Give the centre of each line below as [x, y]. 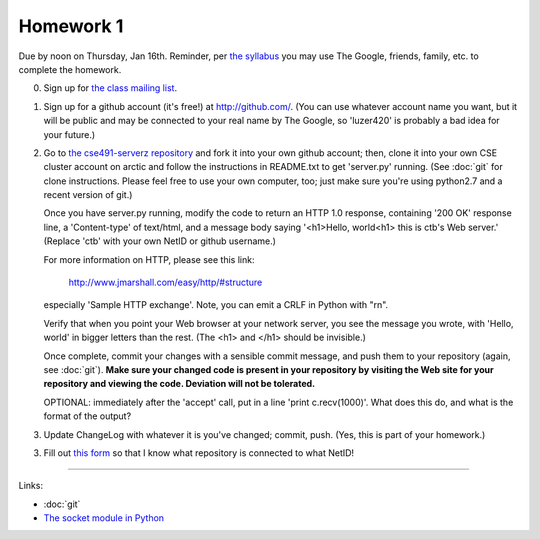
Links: [31, 486]
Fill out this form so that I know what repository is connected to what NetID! [199, 452]
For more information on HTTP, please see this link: [149, 259]
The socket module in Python [104, 518]
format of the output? [87, 416]
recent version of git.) [88, 195]
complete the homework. [70, 69]
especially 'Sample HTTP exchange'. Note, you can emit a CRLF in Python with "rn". [216, 305]
